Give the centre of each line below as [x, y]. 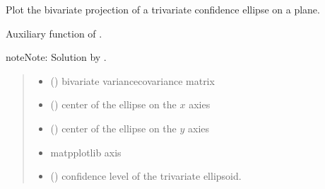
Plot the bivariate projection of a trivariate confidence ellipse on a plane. [163, 9]
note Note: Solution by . [56, 57]
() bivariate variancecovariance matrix [132, 80]
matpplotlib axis [86, 152]
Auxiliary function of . [54, 33]
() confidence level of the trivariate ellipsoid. [146, 176]
